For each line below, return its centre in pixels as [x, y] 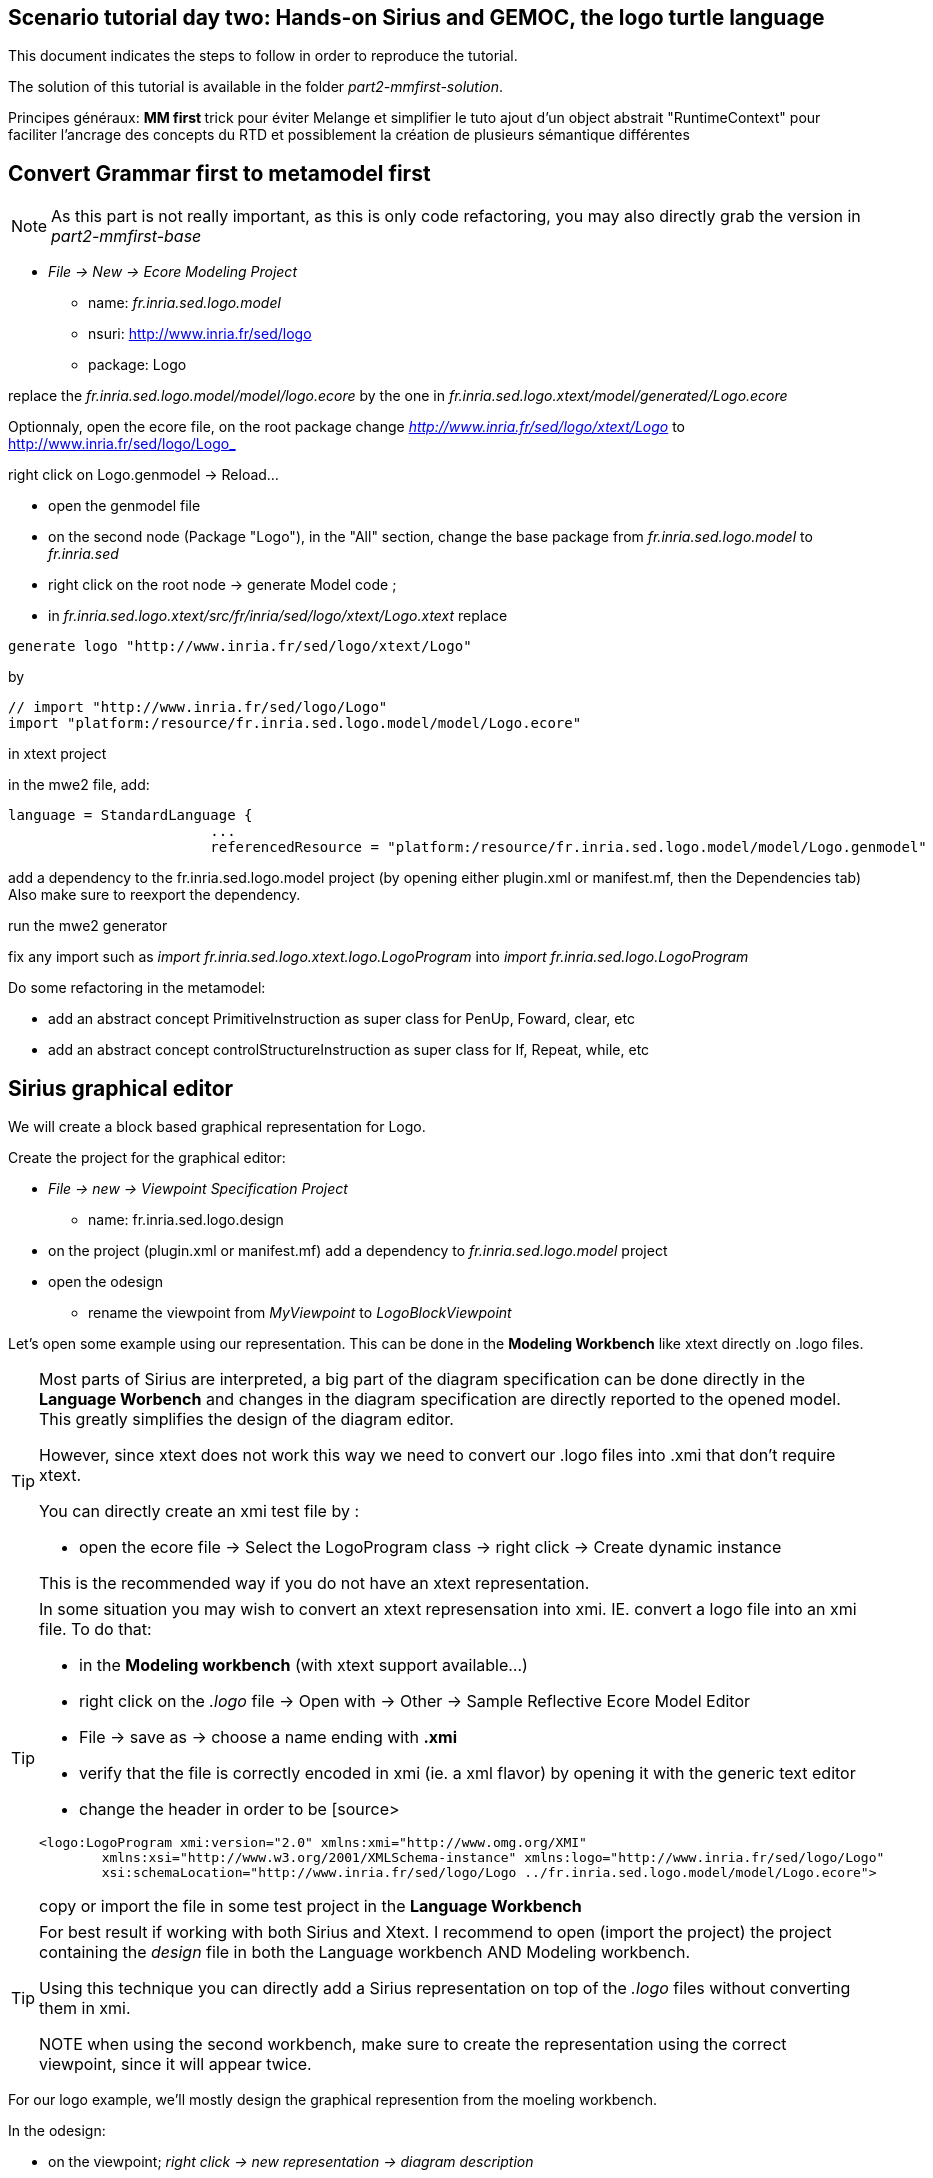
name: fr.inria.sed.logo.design [186, 1220]
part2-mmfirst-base [126, 236]
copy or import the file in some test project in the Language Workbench [310, 1906]
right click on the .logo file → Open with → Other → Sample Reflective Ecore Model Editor [415, 1701]
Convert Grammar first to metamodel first [219, 173]
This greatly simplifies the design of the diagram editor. [246, 1419]
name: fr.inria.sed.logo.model [184, 303]
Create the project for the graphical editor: [147, 1158]
